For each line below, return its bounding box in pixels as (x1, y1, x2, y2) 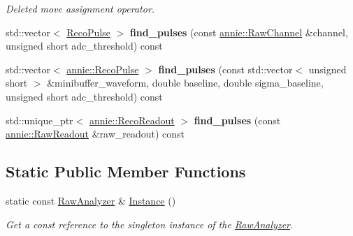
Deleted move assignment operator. (6, 1, 155, 15)
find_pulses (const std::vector (158, 61, 293, 76)
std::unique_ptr (6, 112, 73, 127)
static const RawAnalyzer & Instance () (6, 193, 176, 207)
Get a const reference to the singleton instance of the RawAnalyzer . (6, 216, 294, 231)
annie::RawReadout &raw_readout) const (6, 126, 185, 141)
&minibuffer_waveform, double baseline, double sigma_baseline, (47, 75, 324, 90)
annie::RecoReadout (89, 112, 175, 127)
